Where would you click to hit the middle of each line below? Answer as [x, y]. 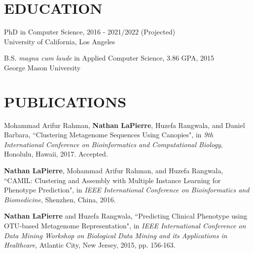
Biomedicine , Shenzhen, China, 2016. [60, 199]
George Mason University [42, 67]
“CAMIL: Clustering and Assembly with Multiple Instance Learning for [112, 180]
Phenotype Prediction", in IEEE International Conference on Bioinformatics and [127, 190]
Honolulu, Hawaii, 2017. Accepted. [56, 154]
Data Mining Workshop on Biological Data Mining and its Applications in [116, 235]
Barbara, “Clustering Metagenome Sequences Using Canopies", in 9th [109, 135]
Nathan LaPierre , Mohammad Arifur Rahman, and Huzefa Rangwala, [114, 170]
